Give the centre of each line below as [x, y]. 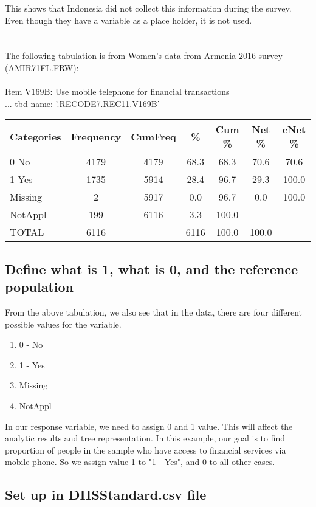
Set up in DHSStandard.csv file [106, 495]
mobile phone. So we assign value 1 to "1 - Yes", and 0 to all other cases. [140, 462]
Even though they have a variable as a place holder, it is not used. [129, 20]
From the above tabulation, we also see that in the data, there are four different [153, 312]
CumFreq [153, 136]
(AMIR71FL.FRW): [42, 67]
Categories [36, 136]
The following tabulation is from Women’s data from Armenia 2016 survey [144, 56]
